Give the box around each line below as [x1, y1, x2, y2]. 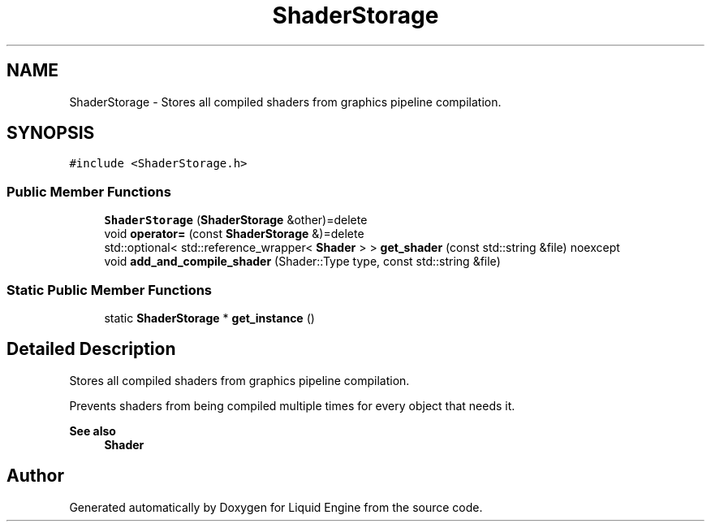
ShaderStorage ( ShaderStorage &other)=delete [104, 213, 368, 227]
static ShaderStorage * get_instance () [104, 310, 315, 325]
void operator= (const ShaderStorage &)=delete [104, 227, 364, 241]
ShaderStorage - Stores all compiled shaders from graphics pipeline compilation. [69, 94, 502, 109]
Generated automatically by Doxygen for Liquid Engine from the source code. [69, 500, 483, 514]
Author [6, 465, 64, 487]
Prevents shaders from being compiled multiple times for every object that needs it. [69, 398, 515, 413]
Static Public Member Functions [6, 281, 213, 298]
